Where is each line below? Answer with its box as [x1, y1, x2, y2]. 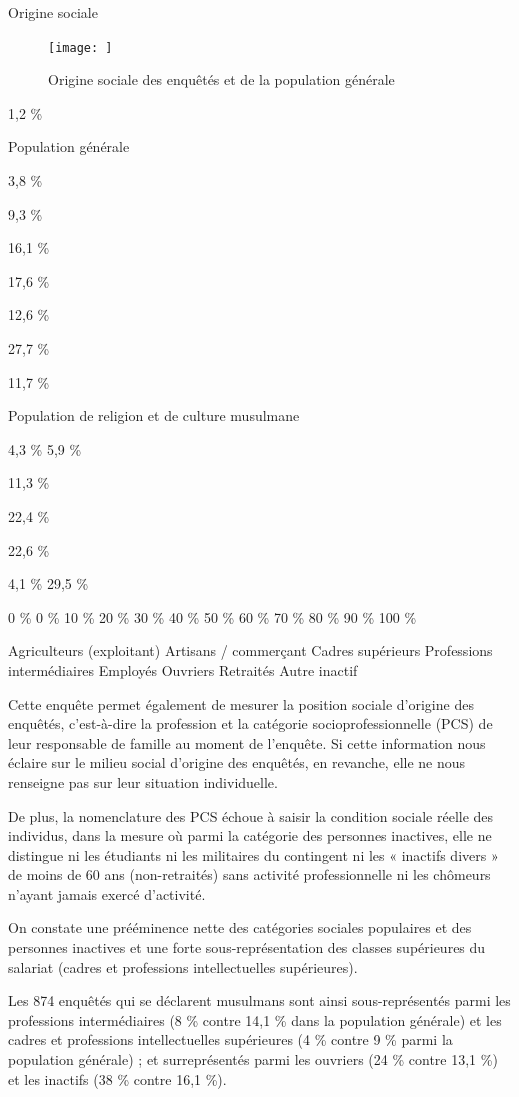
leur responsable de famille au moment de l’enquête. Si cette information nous [8, 732, 486, 753]
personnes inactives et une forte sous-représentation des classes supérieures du [8, 937, 486, 958]
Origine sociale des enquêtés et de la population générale [48, 69, 395, 90]
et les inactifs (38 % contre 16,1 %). [8, 1068, 227, 1089]
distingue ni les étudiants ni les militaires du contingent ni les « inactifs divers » [8, 844, 499, 865]
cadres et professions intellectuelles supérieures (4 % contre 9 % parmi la [8, 1029, 453, 1050]
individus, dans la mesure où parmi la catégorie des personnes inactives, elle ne [8, 825, 492, 846]
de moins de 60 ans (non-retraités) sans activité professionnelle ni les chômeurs [8, 864, 491, 885]
